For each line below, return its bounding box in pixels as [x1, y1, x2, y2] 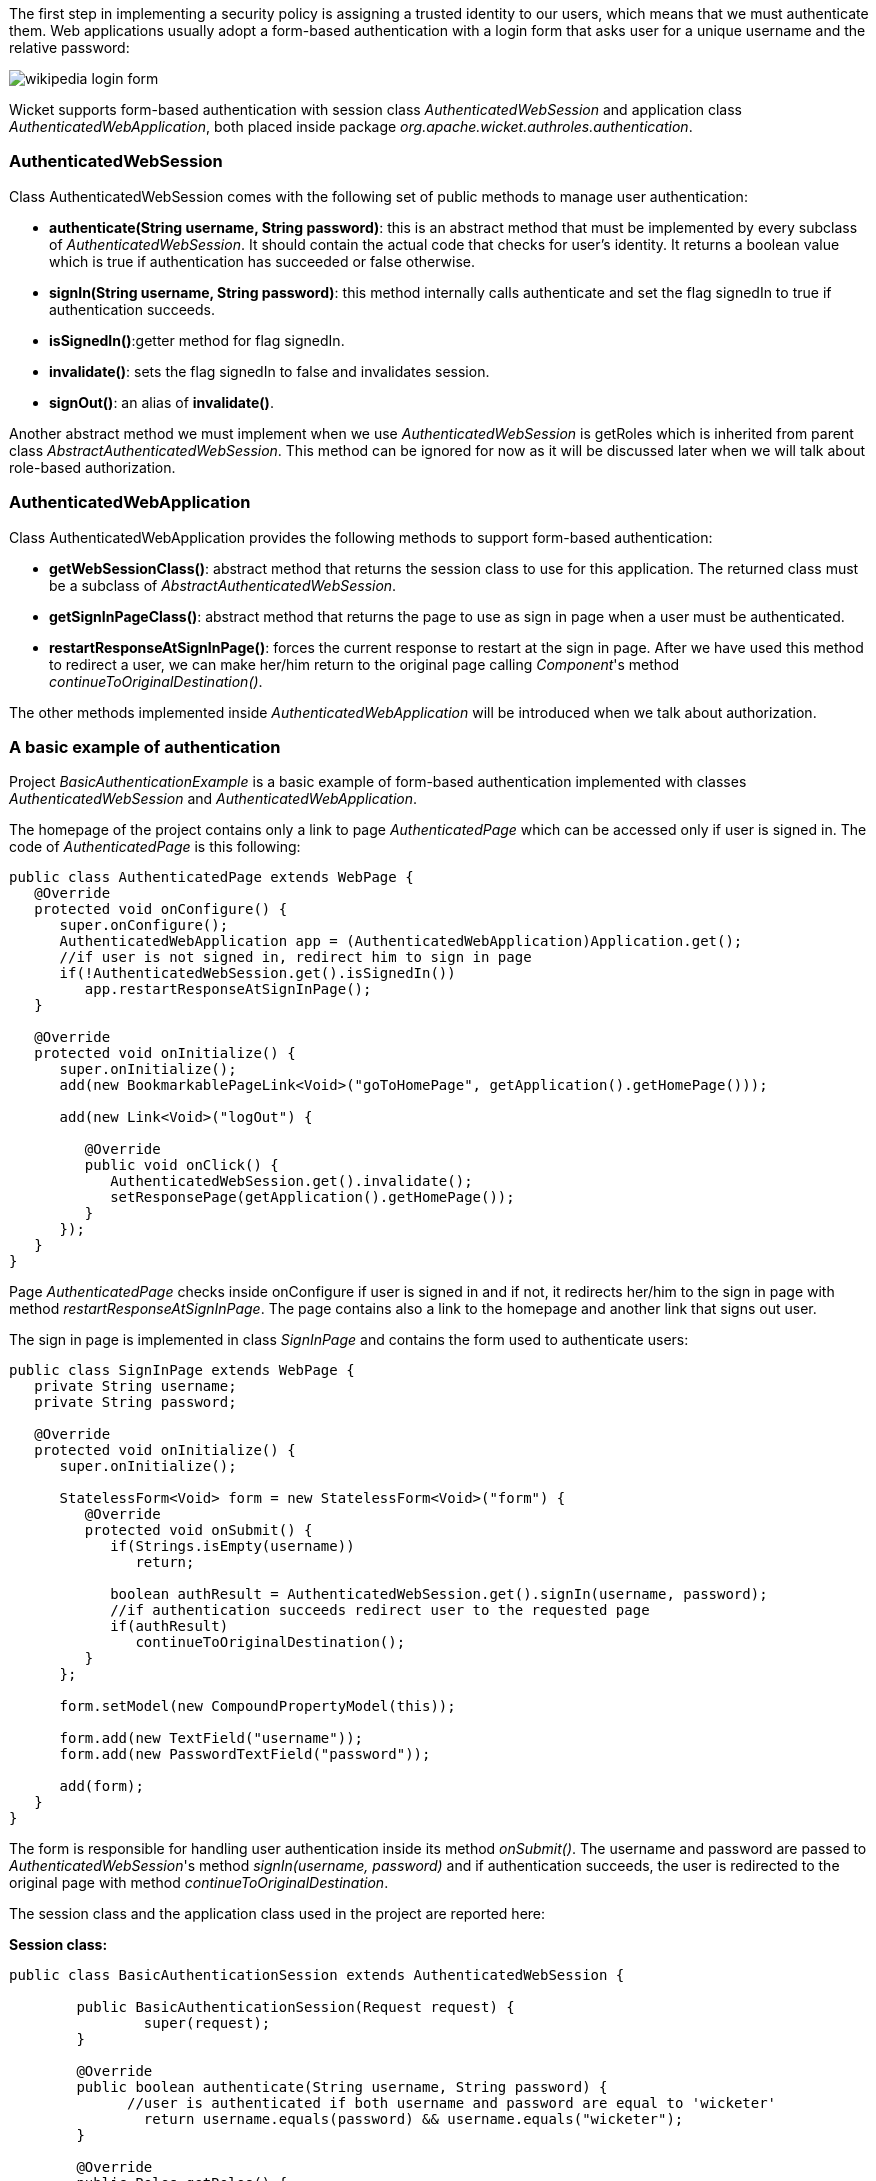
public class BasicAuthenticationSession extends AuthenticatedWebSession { [9, 1967, 625, 1984]
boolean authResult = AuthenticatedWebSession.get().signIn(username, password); [110, 1586, 768, 1603]
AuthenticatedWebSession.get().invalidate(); [110, 1173, 473, 1190]
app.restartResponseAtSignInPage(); [84, 981, 372, 998]
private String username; [34, 1378, 237, 1395]
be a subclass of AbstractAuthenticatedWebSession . [49, 576, 397, 594]
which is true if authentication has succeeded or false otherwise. [49, 252, 476, 270]
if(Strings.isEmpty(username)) [110, 1538, 355, 1555]
